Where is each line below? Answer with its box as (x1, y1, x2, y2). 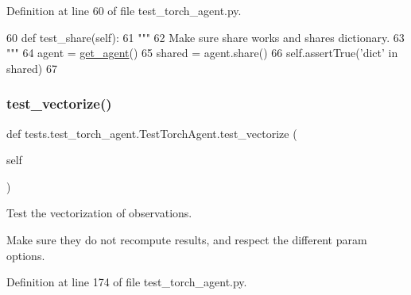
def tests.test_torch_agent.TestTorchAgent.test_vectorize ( (6, 125, 297, 141)
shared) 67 (6, 59, 57, 76)
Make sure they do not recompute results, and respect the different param (6, 231, 367, 247)
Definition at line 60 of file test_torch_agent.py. (6, 2, 242, 18)
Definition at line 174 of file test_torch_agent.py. (6, 274, 247, 290)
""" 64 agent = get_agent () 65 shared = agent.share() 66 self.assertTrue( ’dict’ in (6, 44, 398, 61)
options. (6, 247, 45, 263)
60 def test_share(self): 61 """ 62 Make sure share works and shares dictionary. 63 (6, 29, 405, 45)
